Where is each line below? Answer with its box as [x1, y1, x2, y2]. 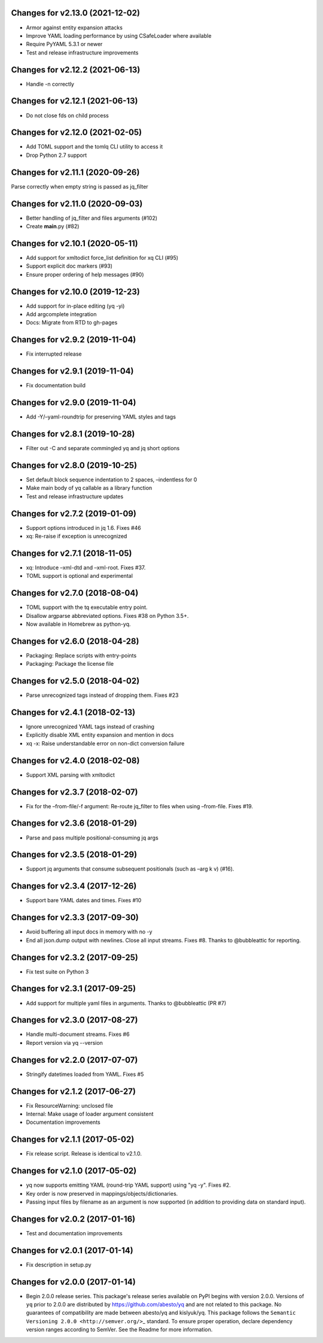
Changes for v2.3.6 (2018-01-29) [11, 818, 138, 829]
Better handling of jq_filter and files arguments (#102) [26, 214, 158, 222]
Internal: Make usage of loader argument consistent [26, 1111, 154, 1117]
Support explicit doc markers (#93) [26, 262, 113, 269]
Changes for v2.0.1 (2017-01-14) [11, 1245, 134, 1256]
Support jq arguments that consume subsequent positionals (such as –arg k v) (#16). [26, 865, 234, 872]
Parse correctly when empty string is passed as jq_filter [11, 183, 149, 190]
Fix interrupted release [26, 350, 82, 357]
